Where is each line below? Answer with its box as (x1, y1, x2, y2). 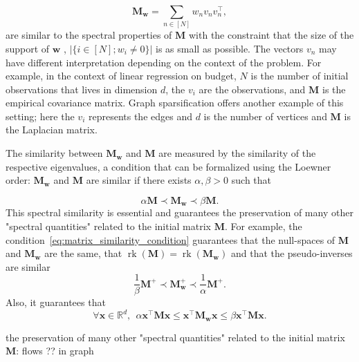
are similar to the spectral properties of (6, 28, 172, 42)
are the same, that (44, 246, 122, 260)
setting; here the (6, 108, 75, 123)
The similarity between (6, 146, 103, 160)
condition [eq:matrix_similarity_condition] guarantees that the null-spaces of (6, 232, 335, 247)
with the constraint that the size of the (188, 28, 354, 42)
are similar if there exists (86, 173, 192, 187)
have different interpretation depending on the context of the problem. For (6, 55, 322, 69)
